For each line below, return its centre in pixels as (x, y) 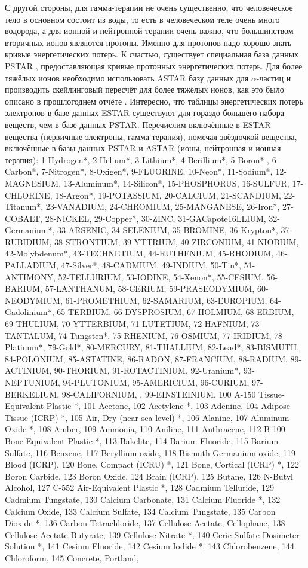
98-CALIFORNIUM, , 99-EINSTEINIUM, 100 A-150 (159, 394)
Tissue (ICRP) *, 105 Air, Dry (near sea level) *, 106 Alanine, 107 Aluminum (147, 417)
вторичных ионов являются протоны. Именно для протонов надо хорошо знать (148, 42)
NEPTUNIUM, (33, 382)
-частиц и (274, 77)
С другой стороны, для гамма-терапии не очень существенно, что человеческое (149, 7)
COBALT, (24, 218)
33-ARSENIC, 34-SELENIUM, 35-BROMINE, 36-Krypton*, (168, 230)
